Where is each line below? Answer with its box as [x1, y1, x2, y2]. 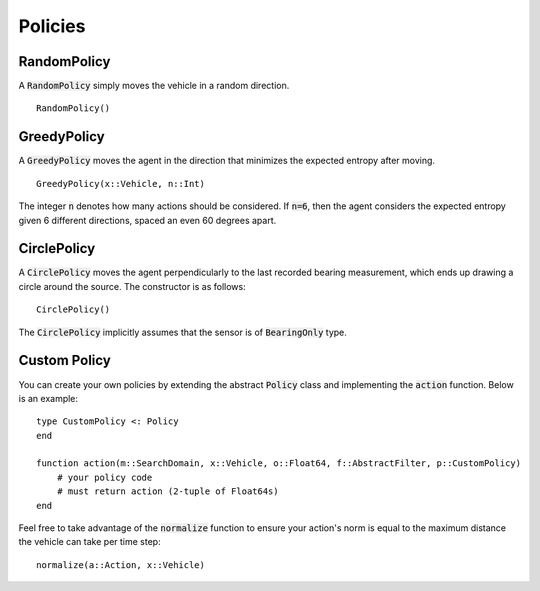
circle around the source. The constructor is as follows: [18, 280, 246, 292]
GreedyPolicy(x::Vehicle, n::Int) [36, 178, 205, 189]
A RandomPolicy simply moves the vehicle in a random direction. [18, 80, 290, 92]
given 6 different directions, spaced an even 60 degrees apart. [18, 214, 277, 226]
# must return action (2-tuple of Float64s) [56, 486, 279, 497]
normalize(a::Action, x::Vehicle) [36, 559, 205, 570]
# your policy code [56, 471, 153, 483]
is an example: [18, 392, 79, 404]
